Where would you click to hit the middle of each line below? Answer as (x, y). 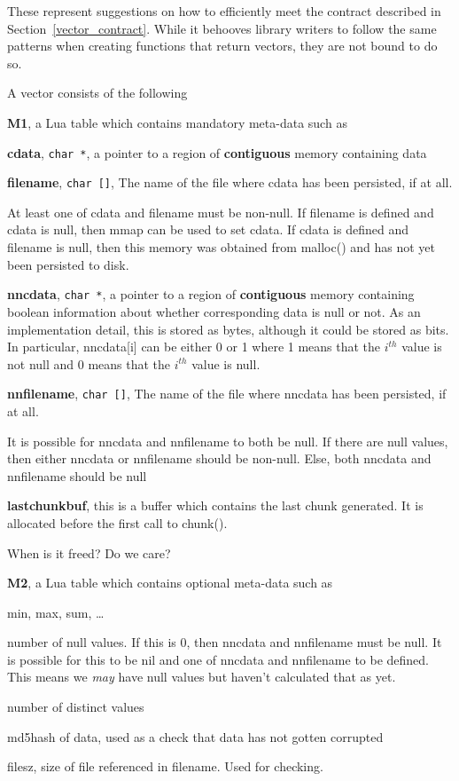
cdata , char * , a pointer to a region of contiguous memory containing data (217, 152)
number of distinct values (76, 707)
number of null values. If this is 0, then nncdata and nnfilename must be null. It (225, 642)
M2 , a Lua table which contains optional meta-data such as (170, 583)
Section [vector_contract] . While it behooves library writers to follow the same (222, 28)
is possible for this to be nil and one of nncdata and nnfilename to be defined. (218, 659)
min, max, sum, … (56, 612)
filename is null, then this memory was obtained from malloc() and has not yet (221, 247)
